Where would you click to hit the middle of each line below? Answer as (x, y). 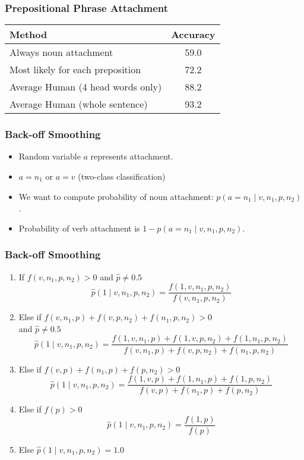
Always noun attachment (61, 52)
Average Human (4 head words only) (86, 87)
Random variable (50, 156)
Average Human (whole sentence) (79, 104)
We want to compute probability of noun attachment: (116, 196)
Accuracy (193, 35)
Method (28, 35)
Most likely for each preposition (75, 70)
